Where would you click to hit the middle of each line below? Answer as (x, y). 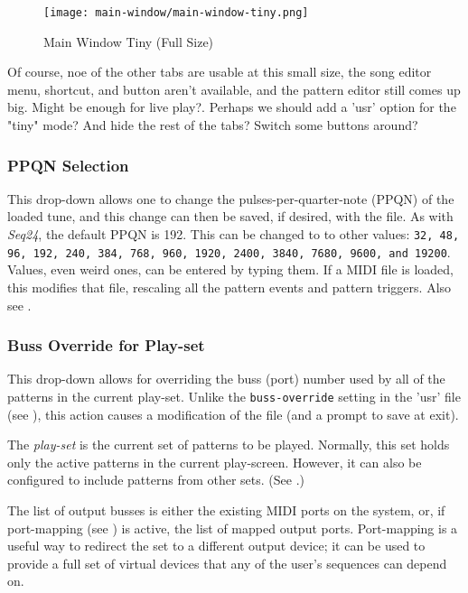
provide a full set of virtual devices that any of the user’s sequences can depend (227, 563)
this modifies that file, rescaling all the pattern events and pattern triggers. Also (229, 287)
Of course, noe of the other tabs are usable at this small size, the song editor (220, 72)
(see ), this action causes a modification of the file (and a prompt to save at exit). (233, 414)
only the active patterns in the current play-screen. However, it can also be (215, 462)
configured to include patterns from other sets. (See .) (156, 480)
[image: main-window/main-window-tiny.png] (176, 13)
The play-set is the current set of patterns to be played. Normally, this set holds (229, 445)
